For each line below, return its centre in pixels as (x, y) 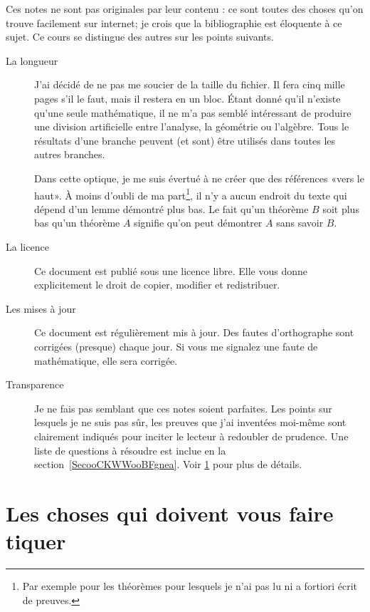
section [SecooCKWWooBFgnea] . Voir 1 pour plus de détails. (168, 464)
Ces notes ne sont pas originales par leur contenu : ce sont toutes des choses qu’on (185, 9)
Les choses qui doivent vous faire (170, 513)
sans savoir (300, 223)
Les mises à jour (41, 308)
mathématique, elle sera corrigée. (106, 360)
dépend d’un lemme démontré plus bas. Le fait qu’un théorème (171, 208)
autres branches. (70, 154)
